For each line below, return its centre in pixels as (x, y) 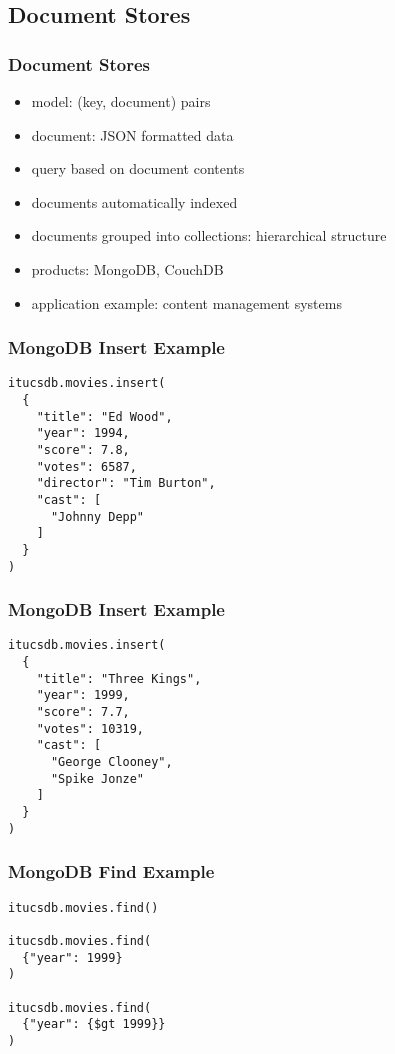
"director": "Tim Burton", (126, 483)
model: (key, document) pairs (121, 101)
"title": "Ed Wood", (104, 416)
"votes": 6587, (86, 466)
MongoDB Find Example (111, 871)
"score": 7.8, (83, 450)
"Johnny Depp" (97, 516)
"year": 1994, (83, 433)
